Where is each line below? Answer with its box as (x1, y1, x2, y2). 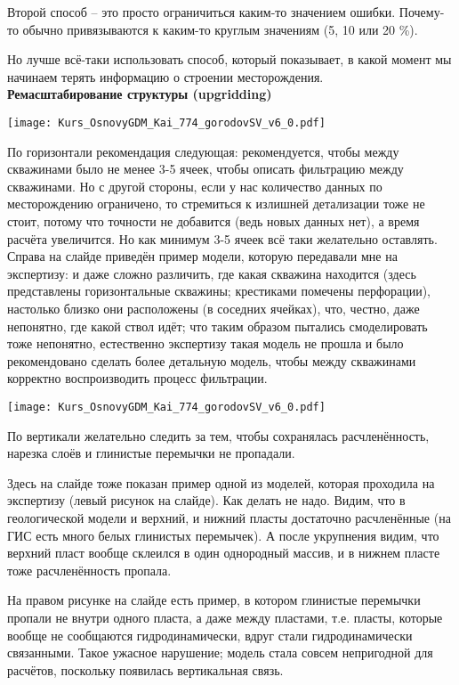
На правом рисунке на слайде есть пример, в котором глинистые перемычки (7, 591, 421, 609)
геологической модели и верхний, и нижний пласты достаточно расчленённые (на (7, 508, 451, 526)
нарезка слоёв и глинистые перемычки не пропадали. (7, 444, 295, 462)
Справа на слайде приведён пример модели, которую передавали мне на (7, 247, 398, 265)
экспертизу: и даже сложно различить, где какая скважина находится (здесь (7, 264, 416, 282)
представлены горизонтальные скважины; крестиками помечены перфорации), (7, 281, 431, 300)
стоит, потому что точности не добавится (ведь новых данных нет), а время (7, 212, 420, 230)
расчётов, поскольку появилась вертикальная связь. (7, 660, 284, 679)
